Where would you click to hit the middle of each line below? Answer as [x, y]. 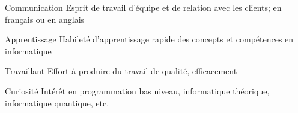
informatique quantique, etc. [57, 103]
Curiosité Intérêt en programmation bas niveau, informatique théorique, [137, 91]
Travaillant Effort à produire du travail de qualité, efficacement [121, 71]
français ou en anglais [45, 19]
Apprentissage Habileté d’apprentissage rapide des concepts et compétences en [149, 39]
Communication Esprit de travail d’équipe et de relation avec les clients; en [143, 7]
